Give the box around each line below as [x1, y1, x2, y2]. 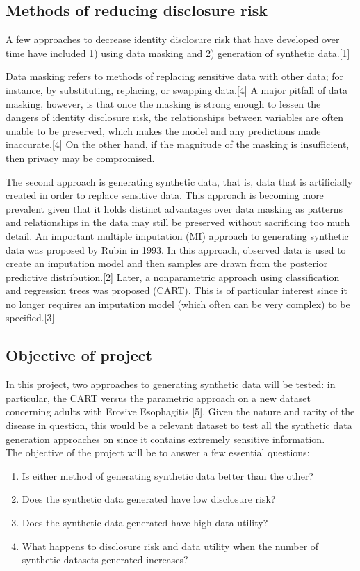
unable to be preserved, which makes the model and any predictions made [6, 123, 321, 138]
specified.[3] [6, 310, 55, 325]
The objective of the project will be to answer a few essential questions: [6, 445, 310, 460]
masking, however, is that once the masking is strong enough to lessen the [6, 96, 321, 111]
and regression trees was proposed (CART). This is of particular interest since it [6, 283, 347, 298]
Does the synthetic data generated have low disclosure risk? [22, 492, 276, 506]
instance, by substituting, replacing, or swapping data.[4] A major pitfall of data [6, 82, 348, 97]
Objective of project [6, 344, 152, 366]
